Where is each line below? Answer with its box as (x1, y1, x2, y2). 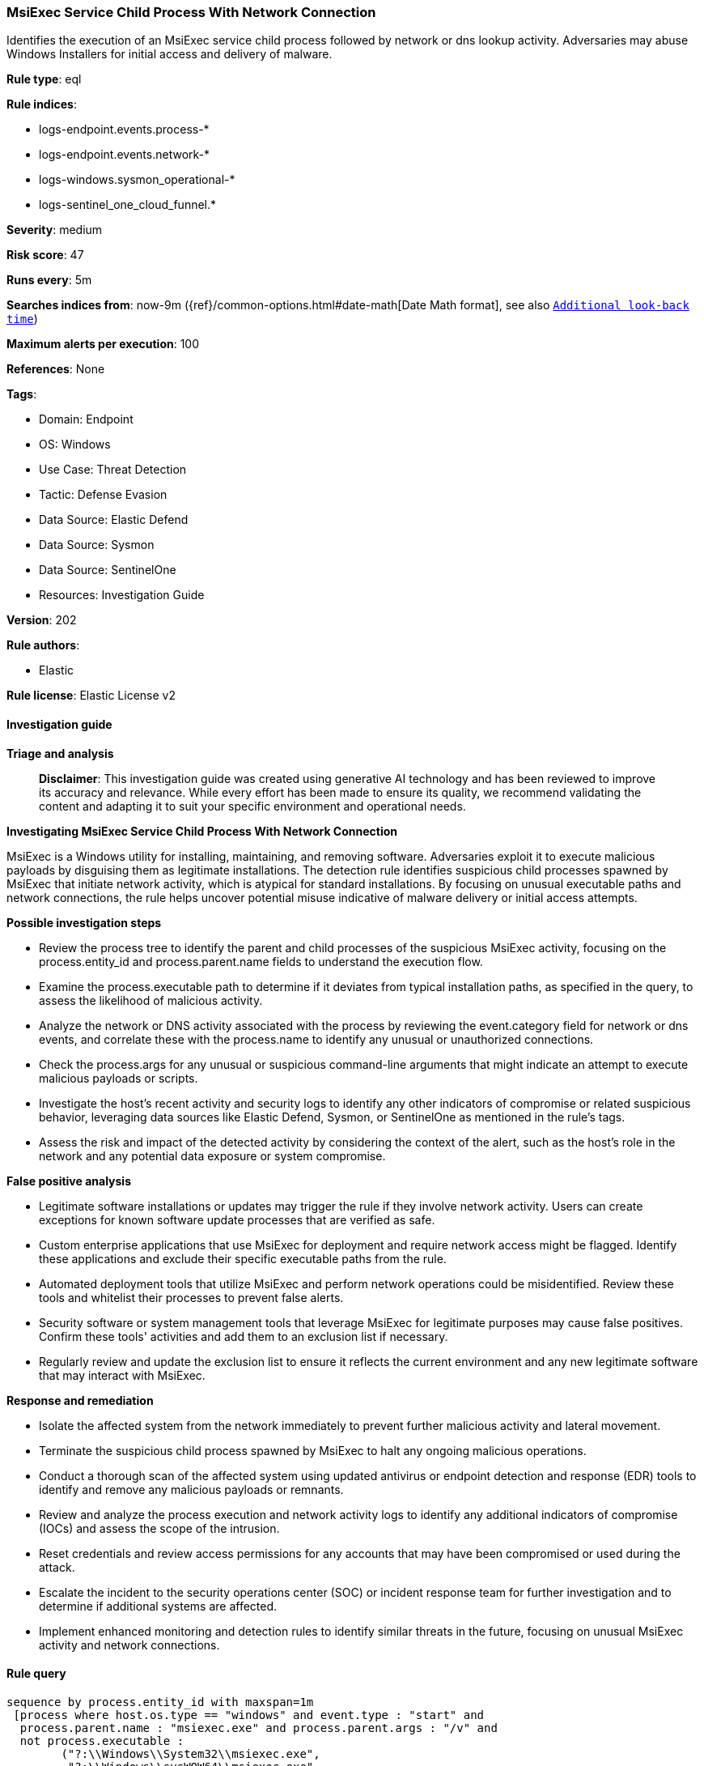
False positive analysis (6, 1173, 131, 1188)
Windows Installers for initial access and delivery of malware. (6, 47, 333, 62)
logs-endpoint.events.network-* (39, 147, 210, 162)
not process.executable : (19, 1734, 184, 1747)
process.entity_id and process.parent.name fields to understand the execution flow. (39, 954, 483, 968)
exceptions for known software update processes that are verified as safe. (39, 1212, 435, 1227)
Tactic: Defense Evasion (39, 487, 168, 502)
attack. (39, 1560, 75, 1574)
